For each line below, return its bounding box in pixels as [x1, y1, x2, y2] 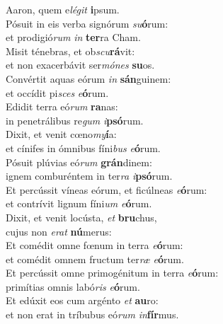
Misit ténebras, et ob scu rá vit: [6, 43, 135, 58]
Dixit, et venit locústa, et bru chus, [6, 209, 157, 224]
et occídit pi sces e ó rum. [6, 85, 109, 100]
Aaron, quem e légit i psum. [6, 2, 120, 16]
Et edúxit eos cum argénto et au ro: [6, 293, 159, 308]
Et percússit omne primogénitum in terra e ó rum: [6, 265, 219, 280]
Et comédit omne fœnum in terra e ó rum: [6, 238, 183, 253]
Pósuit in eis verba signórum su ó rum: [6, 16, 168, 30]
